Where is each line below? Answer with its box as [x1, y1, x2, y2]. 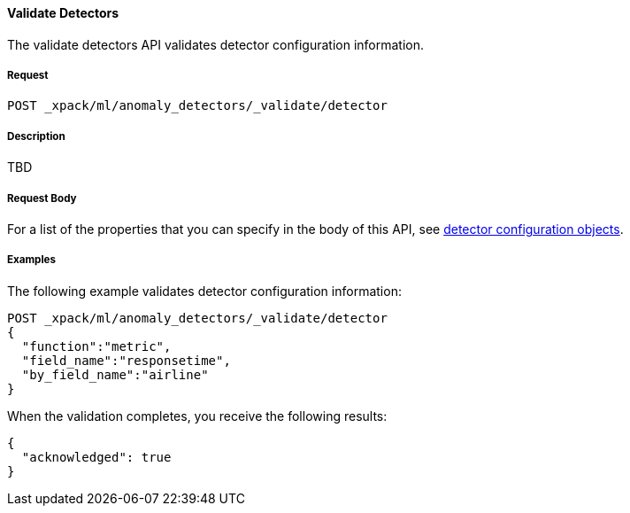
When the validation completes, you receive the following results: [7, 408, 388, 424]
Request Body [7, 191, 77, 205]
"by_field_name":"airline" [21, 367, 209, 382]
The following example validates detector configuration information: [7, 283, 402, 299]
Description [7, 129, 65, 143]
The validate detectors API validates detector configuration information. [7, 36, 425, 52]
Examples [7, 253, 56, 267]
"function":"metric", [21, 338, 172, 354]
